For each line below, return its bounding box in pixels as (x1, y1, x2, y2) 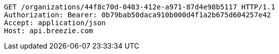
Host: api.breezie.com (4, 27, 94, 35)
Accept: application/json (4, 19, 106, 27)
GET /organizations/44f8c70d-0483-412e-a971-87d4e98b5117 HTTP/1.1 (4, 3, 275, 11)
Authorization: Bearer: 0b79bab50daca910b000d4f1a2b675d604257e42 (4, 11, 271, 19)
